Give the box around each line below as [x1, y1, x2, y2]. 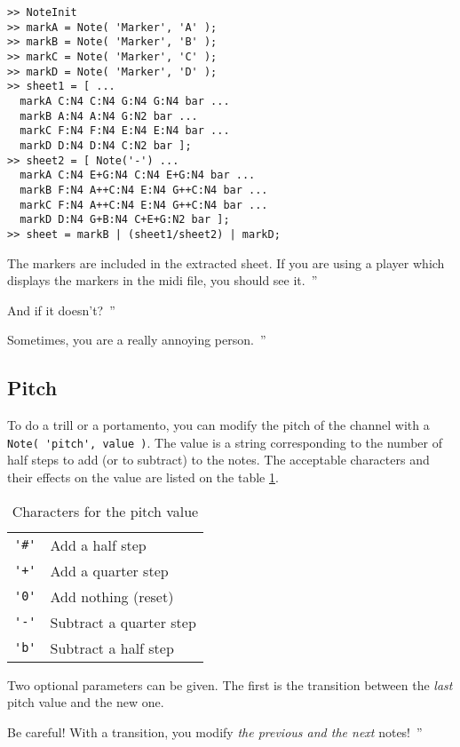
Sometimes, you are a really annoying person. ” [7, 330, 266, 349]
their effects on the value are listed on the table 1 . [7, 467, 279, 486]
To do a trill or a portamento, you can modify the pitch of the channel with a [7, 416, 430, 434]
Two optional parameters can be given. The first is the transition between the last [7, 675, 453, 694]
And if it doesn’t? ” [7, 300, 115, 319]
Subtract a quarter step [50, 611, 196, 632]
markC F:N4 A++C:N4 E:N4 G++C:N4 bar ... [20, 198, 268, 211]
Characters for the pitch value [12, 500, 199, 521]
